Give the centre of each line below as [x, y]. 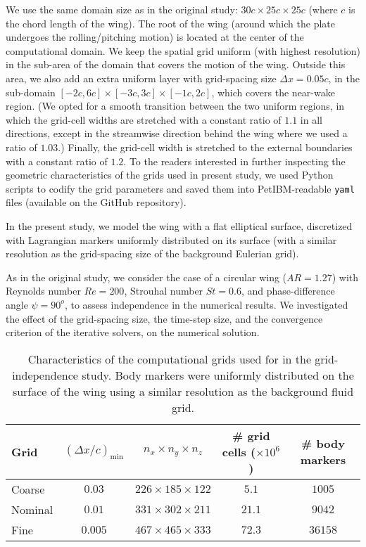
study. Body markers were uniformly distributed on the [218, 375]
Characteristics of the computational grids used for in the [170, 359]
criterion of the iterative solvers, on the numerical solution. [133, 332]
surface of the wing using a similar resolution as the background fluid [183, 391]
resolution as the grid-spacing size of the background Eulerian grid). [152, 253]
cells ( [239, 451]
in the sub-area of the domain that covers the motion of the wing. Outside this [176, 64]
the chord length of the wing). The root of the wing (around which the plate [170, 23]
